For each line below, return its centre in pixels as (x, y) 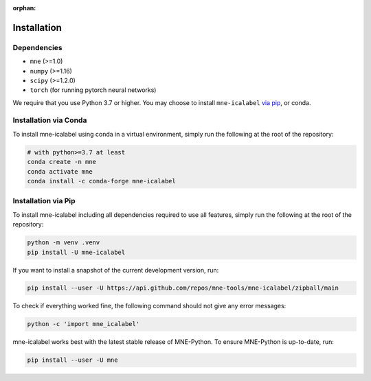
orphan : (24, 8)
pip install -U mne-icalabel (76, 252)
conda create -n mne (61, 162)
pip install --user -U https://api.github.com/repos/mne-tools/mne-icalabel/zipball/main (183, 288)
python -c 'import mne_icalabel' (83, 324)
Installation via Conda (50, 120)
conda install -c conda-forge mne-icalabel (102, 181)
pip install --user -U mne (72, 360)
